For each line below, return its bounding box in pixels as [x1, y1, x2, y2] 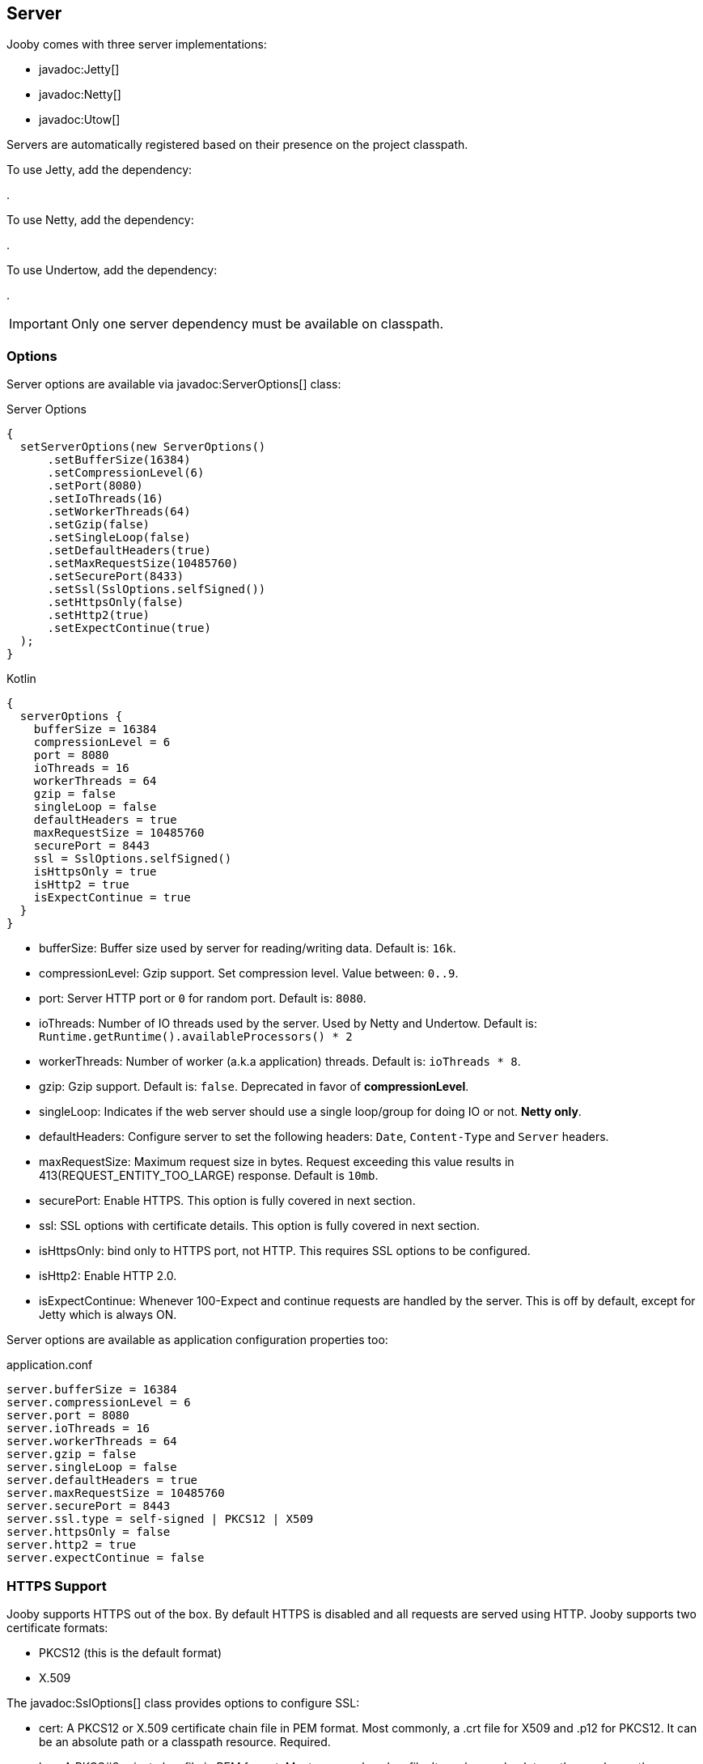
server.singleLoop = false [6, 1461, 177, 1474]
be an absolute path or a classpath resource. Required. [39, 1734, 331, 1749]
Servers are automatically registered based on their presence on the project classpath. [6, 138, 468, 152]
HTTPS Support [6, 1577, 107, 1594]
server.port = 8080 [6, 1409, 129, 1423]
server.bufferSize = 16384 [6, 1383, 177, 1397]
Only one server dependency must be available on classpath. [70, 316, 443, 333]
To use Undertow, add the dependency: [6, 263, 218, 278]
